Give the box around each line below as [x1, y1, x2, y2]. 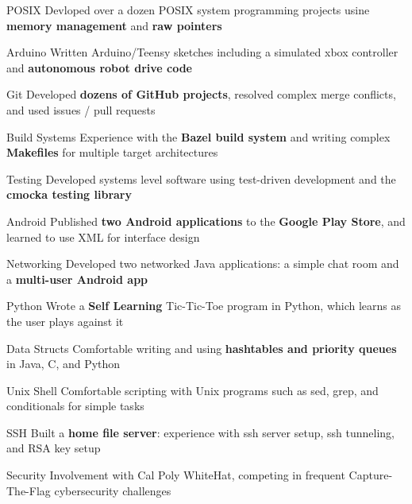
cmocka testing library [6, 186, 133, 203]
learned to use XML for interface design [6, 228, 200, 245]
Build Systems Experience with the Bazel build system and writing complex [6, 128, 391, 145]
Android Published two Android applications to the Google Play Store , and [6, 212, 406, 229]
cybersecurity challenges [54, 482, 171, 498]
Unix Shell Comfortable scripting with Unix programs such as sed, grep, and [6, 382, 379, 398]
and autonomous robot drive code [6, 59, 192, 76]
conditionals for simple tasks [6, 397, 144, 414]
